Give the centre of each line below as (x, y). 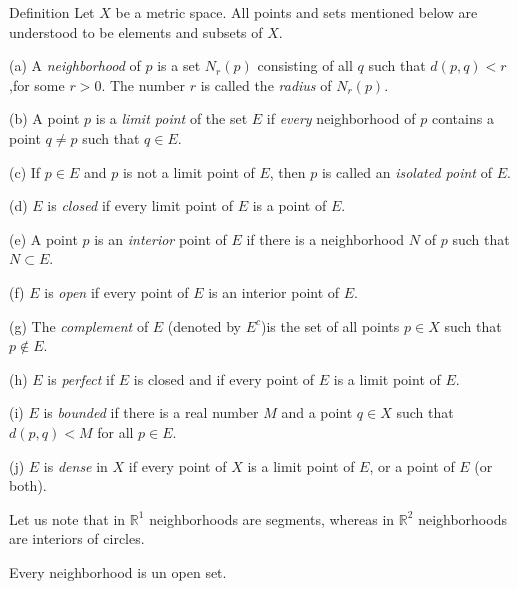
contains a (462, 118)
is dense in (75, 465)
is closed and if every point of (224, 378)
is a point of (289, 205)
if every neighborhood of (341, 118)
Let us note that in (67, 518)
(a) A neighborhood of (75, 65)
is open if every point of (116, 291)
